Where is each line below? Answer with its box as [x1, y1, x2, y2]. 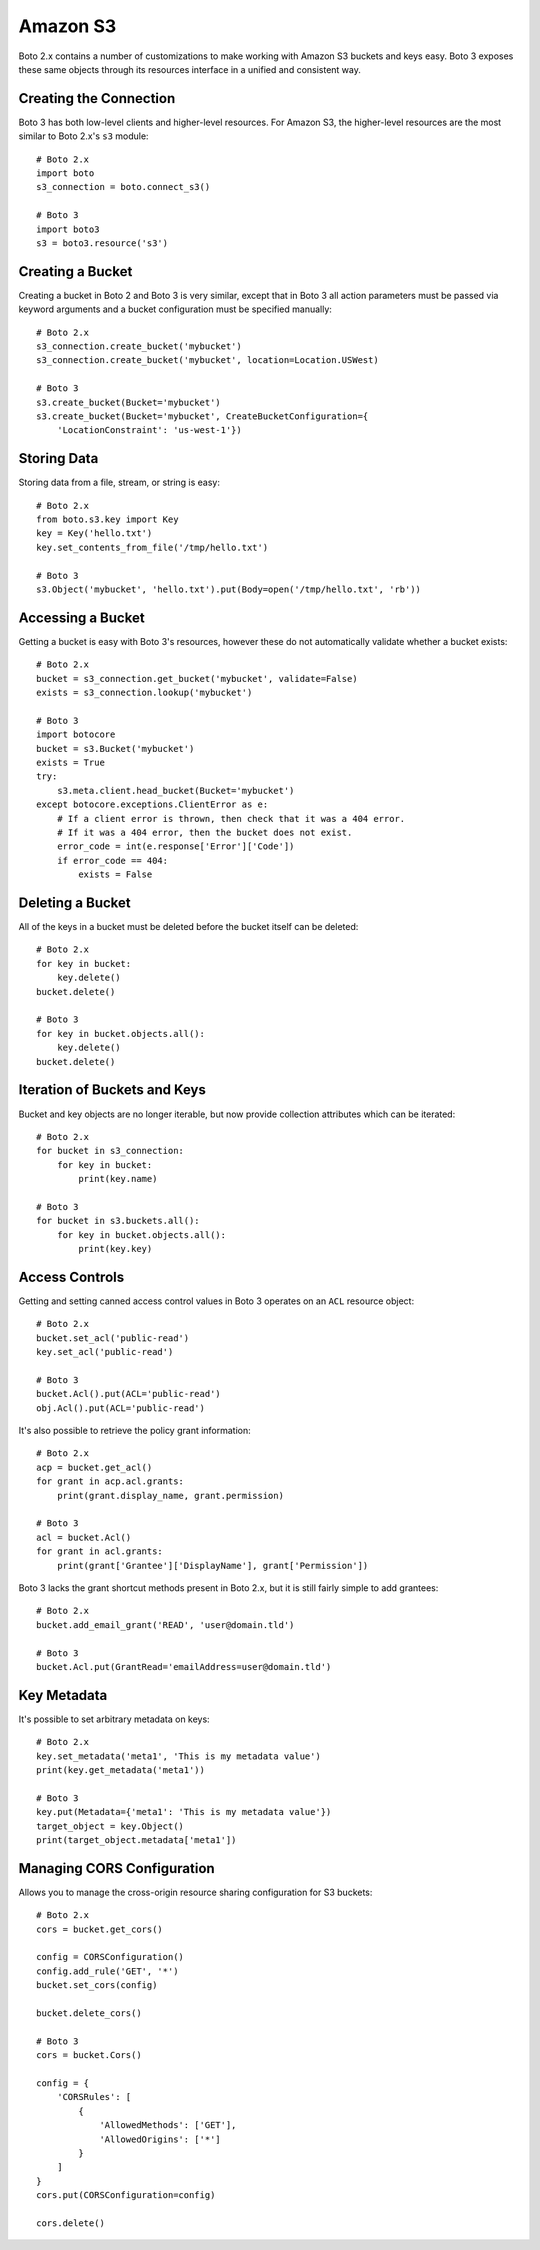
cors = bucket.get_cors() [36, 1923, 164, 1935]
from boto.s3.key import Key [36, 514, 179, 525]
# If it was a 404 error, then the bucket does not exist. [56, 827, 353, 839]
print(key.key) [78, 1243, 153, 1255]
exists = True [36, 757, 105, 769]
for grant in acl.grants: [36, 1546, 164, 1557]
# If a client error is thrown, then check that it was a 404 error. [56, 813, 406, 824]
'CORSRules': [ [56, 2091, 132, 2103]
